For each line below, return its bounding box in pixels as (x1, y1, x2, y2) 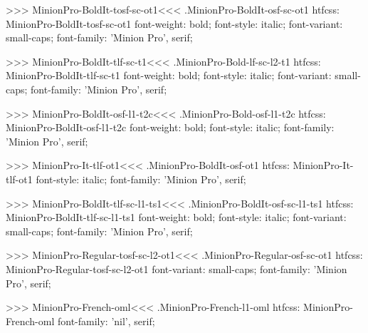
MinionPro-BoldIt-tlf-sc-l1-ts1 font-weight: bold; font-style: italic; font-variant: (6, 210, 347, 225)
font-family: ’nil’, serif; (57, 313, 155, 328)
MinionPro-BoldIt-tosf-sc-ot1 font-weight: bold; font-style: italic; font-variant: (6, 16, 343, 31)
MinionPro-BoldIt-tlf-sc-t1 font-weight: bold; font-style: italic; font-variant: (6, 68, 332, 83)
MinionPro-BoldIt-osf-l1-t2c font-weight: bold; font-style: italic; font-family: (6, 120, 335, 135)
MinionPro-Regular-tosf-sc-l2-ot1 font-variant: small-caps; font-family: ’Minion (6, 261, 347, 276)
